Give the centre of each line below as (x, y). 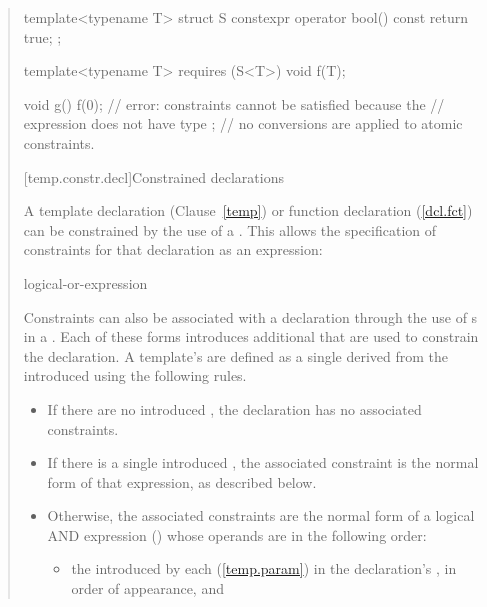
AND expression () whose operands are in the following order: (237, 534)
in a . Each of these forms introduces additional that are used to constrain (251, 336)
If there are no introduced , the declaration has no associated (234, 408)
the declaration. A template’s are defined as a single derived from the (236, 355)
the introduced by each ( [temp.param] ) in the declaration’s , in (264, 568)
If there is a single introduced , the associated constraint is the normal (263, 462)
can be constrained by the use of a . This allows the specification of (230, 229)
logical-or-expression (85, 282)
